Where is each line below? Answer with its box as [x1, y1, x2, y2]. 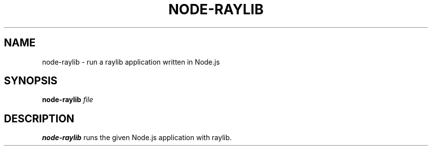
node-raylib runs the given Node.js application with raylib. [42, 133, 232, 142]
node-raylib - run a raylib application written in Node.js [42, 57, 220, 66]
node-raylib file [42, 95, 93, 104]
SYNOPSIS [4, 75, 58, 87]
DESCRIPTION [4, 112, 74, 125]
